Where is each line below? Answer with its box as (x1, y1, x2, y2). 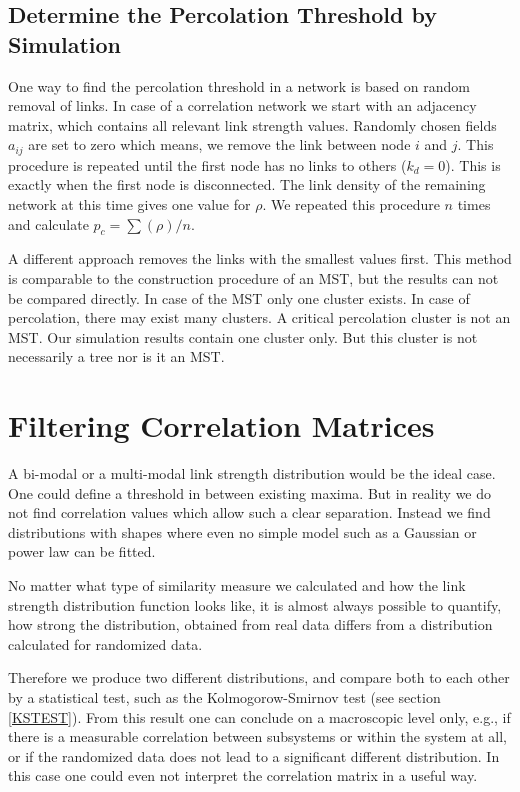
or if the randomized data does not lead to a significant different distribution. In (8, 745, 500, 766)
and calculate (8, 213, 89, 234)
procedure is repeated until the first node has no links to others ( (8, 154, 407, 175)
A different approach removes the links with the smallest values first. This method (8, 248, 512, 269)
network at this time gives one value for (8, 194, 251, 215)
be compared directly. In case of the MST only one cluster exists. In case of (8, 287, 470, 308)
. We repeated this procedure (262, 194, 440, 215)
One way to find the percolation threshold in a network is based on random (8, 75, 471, 96)
